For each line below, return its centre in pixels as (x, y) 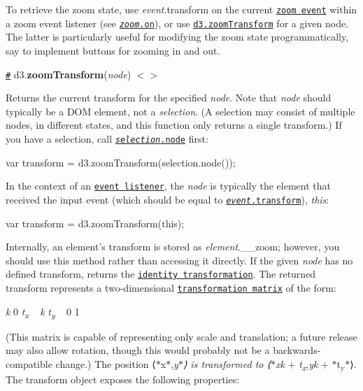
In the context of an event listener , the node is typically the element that (168, 186)
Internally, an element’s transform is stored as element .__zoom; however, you (173, 247)
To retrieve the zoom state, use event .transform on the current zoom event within (181, 9)
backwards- (297, 350)
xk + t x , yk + (302, 364)
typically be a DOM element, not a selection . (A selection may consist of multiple (180, 111)
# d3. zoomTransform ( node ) (69, 74)
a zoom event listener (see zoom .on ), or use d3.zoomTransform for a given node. (177, 23)
